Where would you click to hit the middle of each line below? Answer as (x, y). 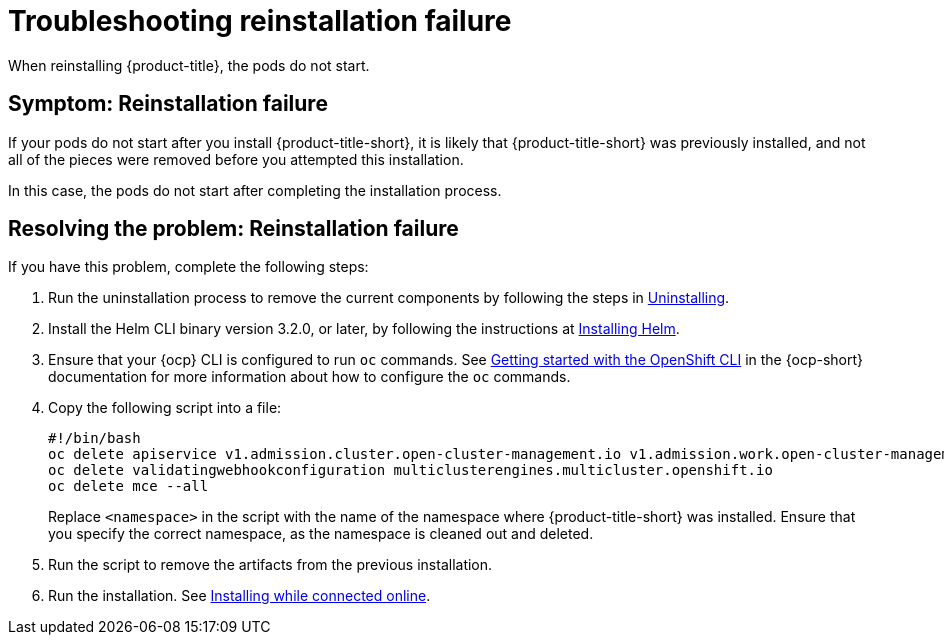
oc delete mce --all (128, 486)
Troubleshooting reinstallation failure (260, 21)
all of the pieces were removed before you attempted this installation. (236, 159)
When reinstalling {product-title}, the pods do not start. (189, 65)
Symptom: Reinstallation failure (168, 104)
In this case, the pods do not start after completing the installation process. (255, 190)
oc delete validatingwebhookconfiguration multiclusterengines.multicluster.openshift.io (410, 470)
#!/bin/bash (94, 438)
